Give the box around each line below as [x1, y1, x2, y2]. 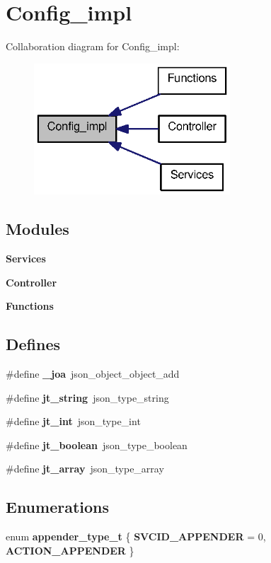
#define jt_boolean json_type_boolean [6, 437, 188, 452]
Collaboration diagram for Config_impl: [6, 39, 180, 54]
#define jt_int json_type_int [6, 414, 141, 429]
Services [6, 250, 46, 265]
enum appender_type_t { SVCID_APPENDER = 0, [6, 529, 266, 544]
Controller [6, 274, 57, 289]
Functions [6, 298, 54, 313]
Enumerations [6, 496, 110, 518]
